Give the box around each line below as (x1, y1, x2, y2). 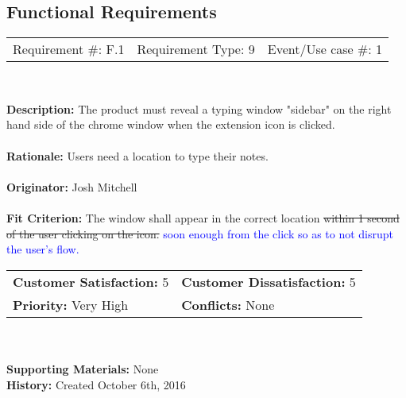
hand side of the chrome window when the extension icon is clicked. (6, 116, 335, 133)
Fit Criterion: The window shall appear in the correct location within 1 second (6, 209, 400, 226)
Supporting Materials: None (6, 360, 159, 377)
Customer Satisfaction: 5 (13, 272, 169, 291)
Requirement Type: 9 (137, 40, 255, 59)
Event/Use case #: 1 (267, 40, 383, 59)
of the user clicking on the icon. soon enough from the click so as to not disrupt (6, 225, 394, 242)
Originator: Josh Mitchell (6, 178, 137, 195)
